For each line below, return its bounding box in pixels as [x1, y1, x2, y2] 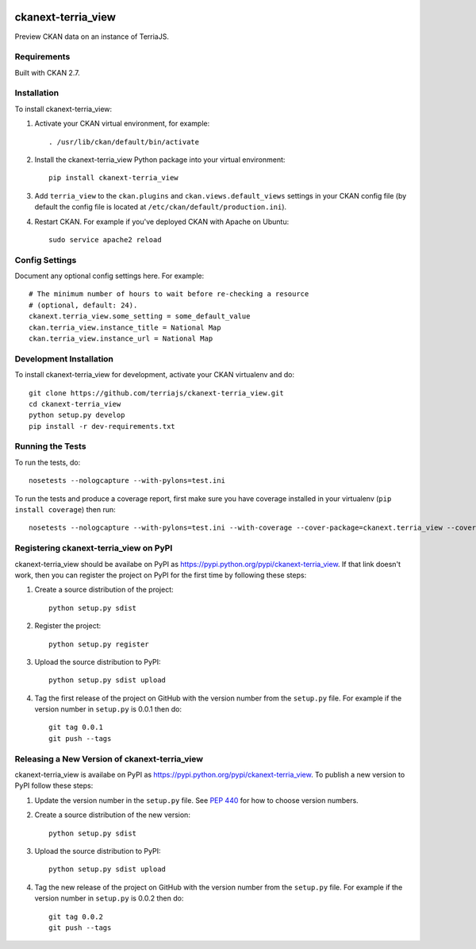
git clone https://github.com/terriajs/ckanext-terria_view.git [29, 388, 285, 397]
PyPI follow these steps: [14, 781, 94, 790]
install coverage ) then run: [14, 505, 116, 515]
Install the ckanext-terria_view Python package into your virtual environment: [34, 155, 286, 164]
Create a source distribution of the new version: [34, 810, 190, 820]
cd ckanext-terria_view [29, 399, 121, 408]
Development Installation [14, 353, 114, 365]
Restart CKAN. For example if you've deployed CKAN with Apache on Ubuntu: [34, 217, 290, 226]
